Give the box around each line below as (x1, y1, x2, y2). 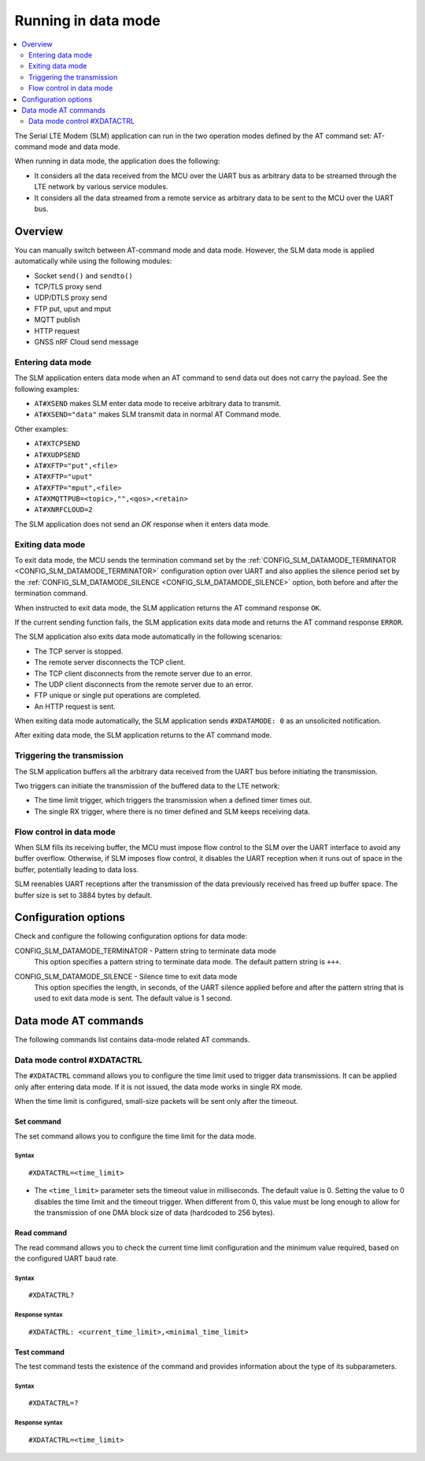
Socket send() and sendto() (34, 270, 134, 280)
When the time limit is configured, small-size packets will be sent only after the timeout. (14, 1097, 298, 1106)
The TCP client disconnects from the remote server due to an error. (34, 669, 253, 678)
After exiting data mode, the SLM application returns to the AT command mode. (14, 730, 272, 740)
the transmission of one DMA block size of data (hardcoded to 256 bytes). (34, 1208, 275, 1217)
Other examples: (14, 424, 68, 434)
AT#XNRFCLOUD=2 (34, 505, 94, 514)
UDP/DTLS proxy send (34, 293, 108, 303)
